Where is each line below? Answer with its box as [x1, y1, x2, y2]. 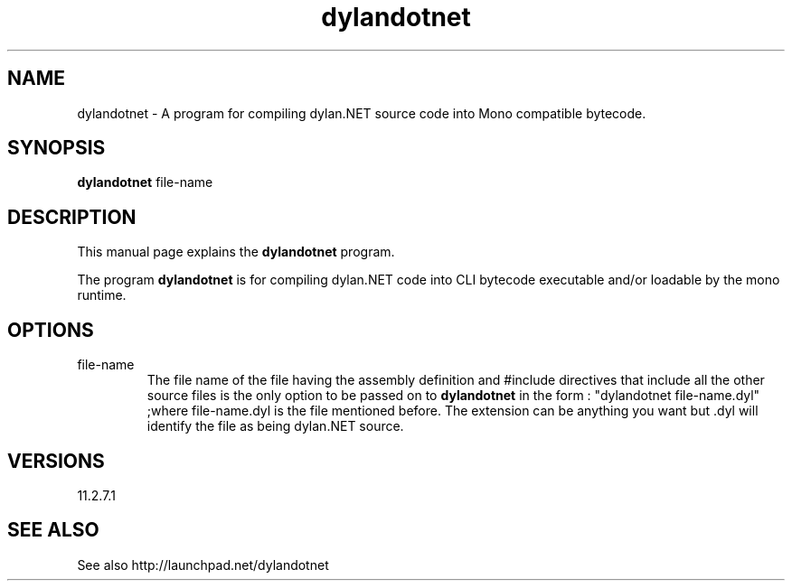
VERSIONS [7, 449, 105, 472]
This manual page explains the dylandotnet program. [77, 244, 395, 260]
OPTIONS [7, 318, 94, 341]
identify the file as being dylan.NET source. [146, 418, 404, 434]
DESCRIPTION [7, 205, 137, 229]
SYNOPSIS [7, 136, 106, 160]
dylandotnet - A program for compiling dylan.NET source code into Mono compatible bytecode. [77, 105, 646, 121]
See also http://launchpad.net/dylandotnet [77, 556, 329, 573]
